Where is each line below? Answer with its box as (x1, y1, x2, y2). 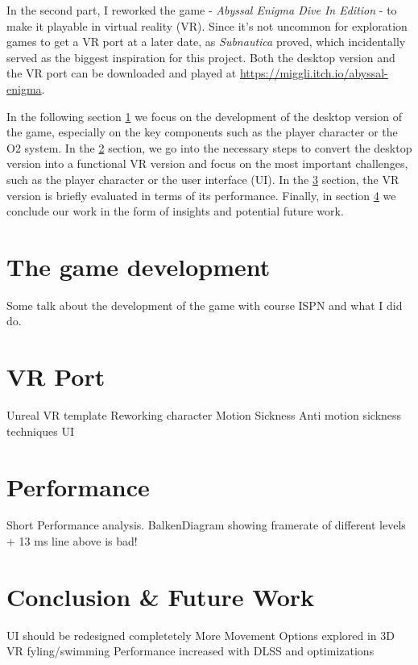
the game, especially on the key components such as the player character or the (6, 123, 398, 140)
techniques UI (6, 422, 75, 439)
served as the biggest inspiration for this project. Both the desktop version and (6, 48, 395, 65)
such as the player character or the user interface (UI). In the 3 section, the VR (6, 170, 399, 187)
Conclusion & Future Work (6, 579, 315, 613)
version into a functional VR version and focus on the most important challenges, (6, 155, 408, 172)
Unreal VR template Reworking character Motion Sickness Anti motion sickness (6, 407, 402, 424)
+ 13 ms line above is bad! (6, 533, 138, 550)
